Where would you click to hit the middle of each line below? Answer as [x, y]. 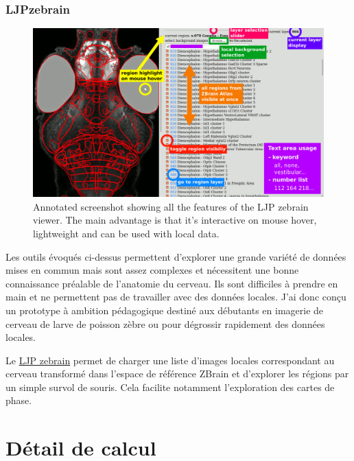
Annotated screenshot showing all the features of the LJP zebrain [171, 206]
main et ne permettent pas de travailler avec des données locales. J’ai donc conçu [176, 297]
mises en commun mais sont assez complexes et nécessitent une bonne [152, 270]
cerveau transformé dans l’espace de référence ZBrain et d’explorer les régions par [177, 374]
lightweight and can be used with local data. [126, 233]
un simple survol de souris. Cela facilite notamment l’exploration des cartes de [170, 387]
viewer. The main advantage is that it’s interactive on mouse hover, [175, 220]
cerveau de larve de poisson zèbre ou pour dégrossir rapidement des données [165, 323]
